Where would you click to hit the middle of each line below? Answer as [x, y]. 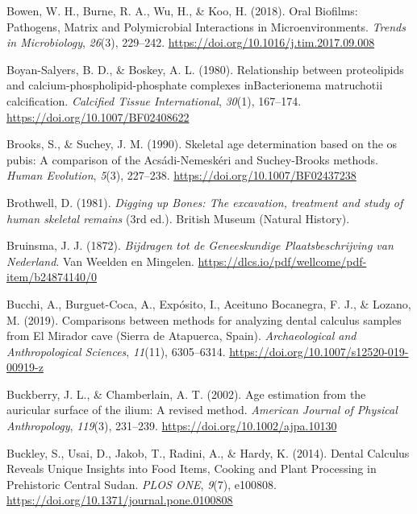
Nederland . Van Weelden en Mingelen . [100, 261]
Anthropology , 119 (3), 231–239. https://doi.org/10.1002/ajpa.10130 [172, 426]
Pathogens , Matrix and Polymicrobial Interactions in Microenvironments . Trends [206, 26]
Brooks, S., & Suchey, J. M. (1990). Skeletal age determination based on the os [202, 144]
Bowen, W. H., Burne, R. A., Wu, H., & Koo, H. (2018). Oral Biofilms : [182, 10]
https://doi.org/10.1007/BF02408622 [98, 116]
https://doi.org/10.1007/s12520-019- [319, 351]
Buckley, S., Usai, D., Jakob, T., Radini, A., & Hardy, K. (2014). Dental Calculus [208, 452]
